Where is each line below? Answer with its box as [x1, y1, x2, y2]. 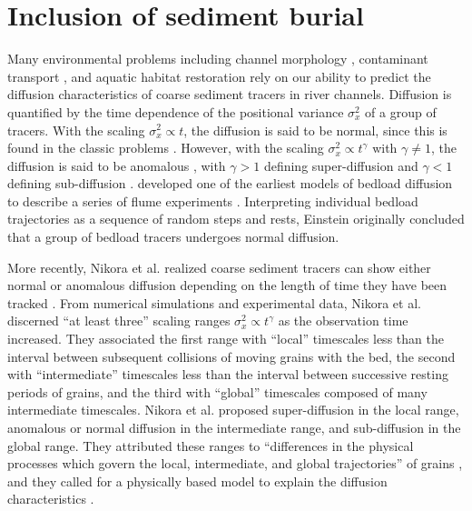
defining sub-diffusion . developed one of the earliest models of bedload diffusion [7, 174, 453, 193]
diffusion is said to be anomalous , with [7, 155, 226, 175]
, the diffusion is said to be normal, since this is [183, 120, 447, 139]
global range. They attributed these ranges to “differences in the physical [7, 436, 414, 455]
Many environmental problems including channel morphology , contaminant [7, 49, 428, 68]
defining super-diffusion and [263, 155, 418, 175]
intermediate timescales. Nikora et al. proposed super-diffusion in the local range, [7, 400, 459, 419]
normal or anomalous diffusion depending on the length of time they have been [7, 276, 447, 295]
